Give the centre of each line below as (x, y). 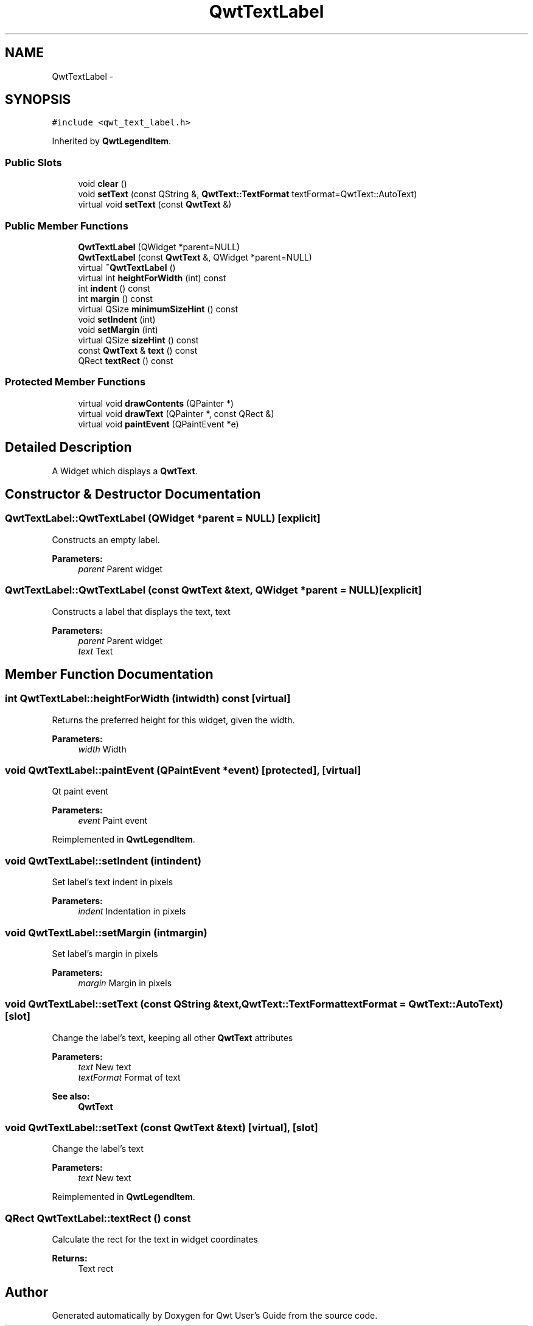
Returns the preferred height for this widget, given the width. (173, 720)
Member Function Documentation (109, 674)
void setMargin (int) (118, 329)
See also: (71, 1096)
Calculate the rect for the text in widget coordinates (155, 1240)
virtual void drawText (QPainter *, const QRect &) (176, 413)
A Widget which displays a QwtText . (125, 471)
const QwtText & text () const (138, 350)
